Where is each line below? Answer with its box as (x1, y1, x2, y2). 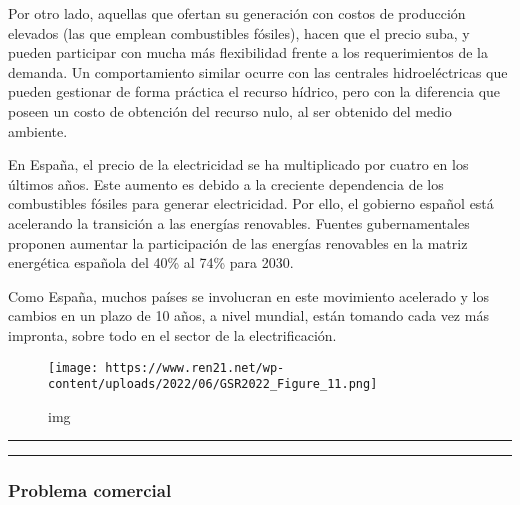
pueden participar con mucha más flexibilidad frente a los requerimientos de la (8, 42, 488, 63)
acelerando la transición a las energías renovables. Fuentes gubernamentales (8, 212, 470, 233)
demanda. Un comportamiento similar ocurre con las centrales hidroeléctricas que (8, 61, 508, 82)
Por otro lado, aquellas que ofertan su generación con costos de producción (8, 3, 466, 23)
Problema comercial (8, 478, 172, 503)
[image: (48, 360, 99, 375)
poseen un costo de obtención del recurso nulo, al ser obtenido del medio (8, 100, 452, 121)
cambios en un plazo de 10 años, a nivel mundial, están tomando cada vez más (8, 305, 489, 326)
